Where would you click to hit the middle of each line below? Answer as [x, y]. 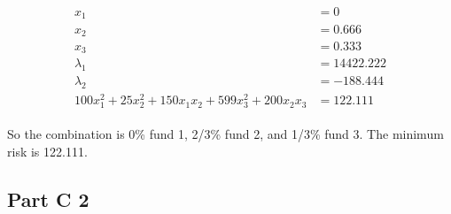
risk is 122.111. [47, 151]
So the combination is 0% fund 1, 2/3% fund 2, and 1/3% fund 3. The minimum [225, 134]
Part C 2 [48, 199]
